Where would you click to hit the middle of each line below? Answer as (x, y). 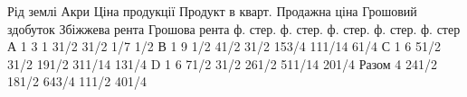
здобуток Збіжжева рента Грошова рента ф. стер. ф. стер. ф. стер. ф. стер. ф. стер (234, 28)
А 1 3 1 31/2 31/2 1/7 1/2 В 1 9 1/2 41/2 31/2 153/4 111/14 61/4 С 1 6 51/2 (224, 46)
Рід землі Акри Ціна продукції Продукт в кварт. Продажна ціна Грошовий (212, 11)
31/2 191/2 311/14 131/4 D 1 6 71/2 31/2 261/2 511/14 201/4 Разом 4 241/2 (223, 63)
